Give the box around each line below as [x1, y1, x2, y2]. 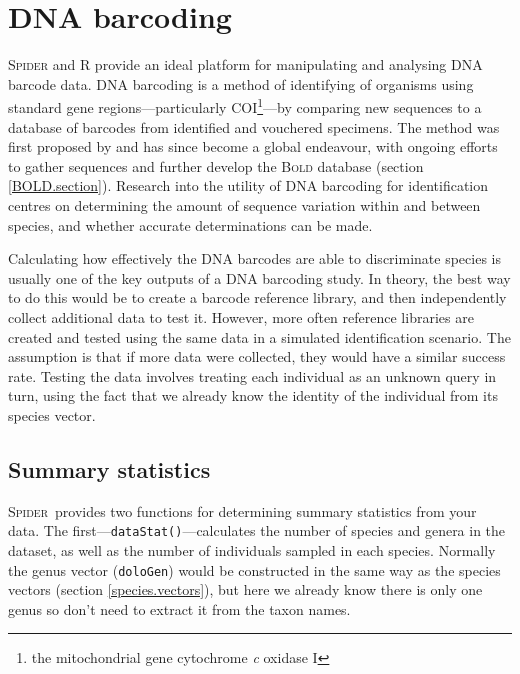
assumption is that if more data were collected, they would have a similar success [8, 346, 506, 367]
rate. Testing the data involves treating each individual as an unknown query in [8, 365, 497, 386]
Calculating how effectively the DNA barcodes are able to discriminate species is [8, 248, 501, 269]
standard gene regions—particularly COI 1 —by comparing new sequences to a [8, 94, 482, 117]
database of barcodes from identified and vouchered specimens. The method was [8, 116, 500, 137]
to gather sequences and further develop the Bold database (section [8, 155, 424, 176]
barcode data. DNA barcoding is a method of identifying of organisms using [8, 73, 474, 94]
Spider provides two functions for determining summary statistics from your [8, 500, 477, 521]
